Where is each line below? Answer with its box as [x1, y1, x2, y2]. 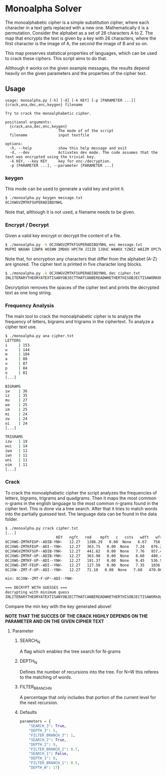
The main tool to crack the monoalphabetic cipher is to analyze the [5, 313, 141, 319]
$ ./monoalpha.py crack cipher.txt [5, 526, 79, 531]
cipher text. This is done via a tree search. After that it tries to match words [5, 505, 158, 511]
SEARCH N [19, 637, 41, 644]
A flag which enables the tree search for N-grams [19, 648, 121, 654]
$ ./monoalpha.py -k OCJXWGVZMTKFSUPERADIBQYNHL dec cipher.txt [5, 271, 140, 276]
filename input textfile [9, 133, 90, 138]
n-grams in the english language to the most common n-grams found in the [5, 500, 159, 506]
